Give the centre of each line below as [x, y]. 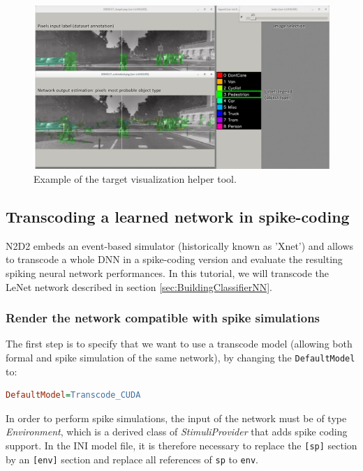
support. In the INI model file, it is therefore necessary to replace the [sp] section [181, 445]
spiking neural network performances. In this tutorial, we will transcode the [167, 272]
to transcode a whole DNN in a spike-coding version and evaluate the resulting [174, 259]
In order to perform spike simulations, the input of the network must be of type [176, 418]
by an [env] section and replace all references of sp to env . [132, 459]
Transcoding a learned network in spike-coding [178, 216]
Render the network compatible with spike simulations [163, 318]
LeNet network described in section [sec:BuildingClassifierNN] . [139, 286]
